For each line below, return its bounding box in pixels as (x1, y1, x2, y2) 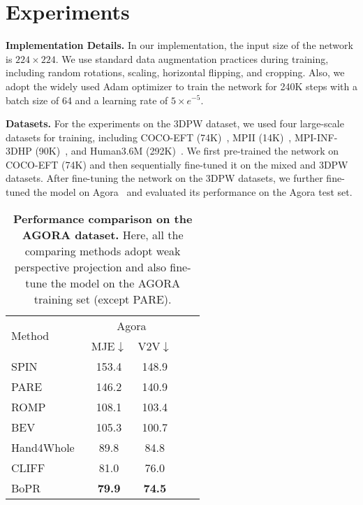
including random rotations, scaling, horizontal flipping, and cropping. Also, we (6, 65, 345, 80)
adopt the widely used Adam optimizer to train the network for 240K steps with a (6, 78, 357, 93)
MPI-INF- (294, 129, 338, 144)
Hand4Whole (11, 439, 75, 455)
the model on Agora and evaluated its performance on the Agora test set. (33, 185, 353, 199)
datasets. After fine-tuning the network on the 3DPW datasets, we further (6, 171, 323, 185)
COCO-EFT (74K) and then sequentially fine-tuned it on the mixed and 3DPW (6, 157, 348, 171)
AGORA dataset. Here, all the (22, 226, 184, 243)
